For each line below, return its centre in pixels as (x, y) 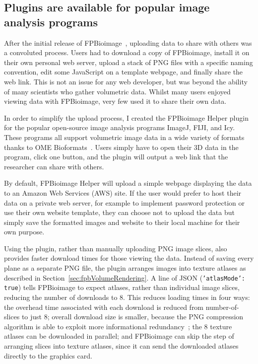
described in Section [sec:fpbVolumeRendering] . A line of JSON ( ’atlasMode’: (125, 277)
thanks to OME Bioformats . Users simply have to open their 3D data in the (121, 147)
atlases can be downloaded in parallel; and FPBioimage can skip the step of (119, 336)
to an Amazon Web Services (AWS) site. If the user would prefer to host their (123, 192)
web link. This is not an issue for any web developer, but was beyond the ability (126, 81)
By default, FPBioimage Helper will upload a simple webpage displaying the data (128, 183)
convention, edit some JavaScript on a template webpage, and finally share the (124, 72)
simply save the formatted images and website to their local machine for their (122, 222)
